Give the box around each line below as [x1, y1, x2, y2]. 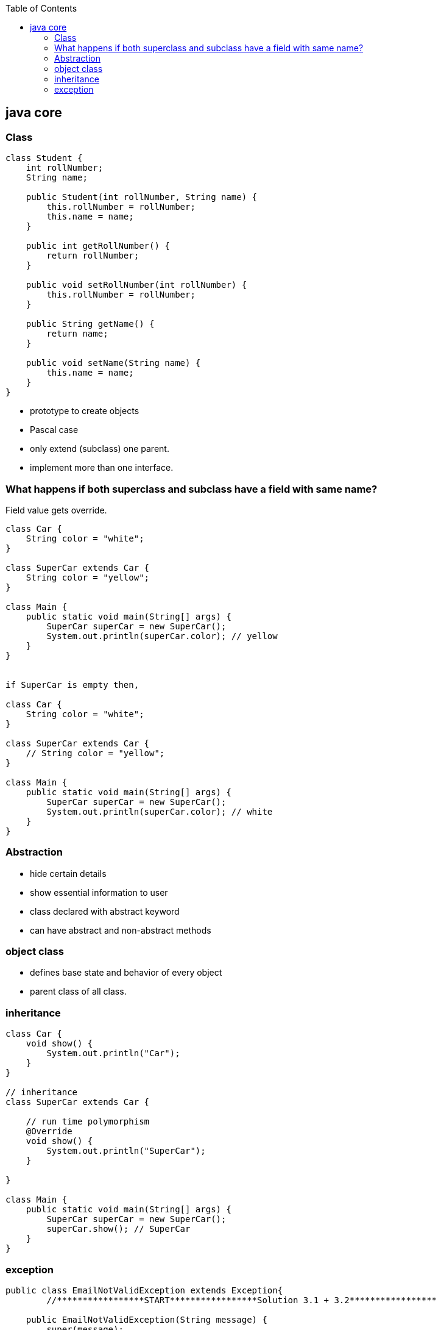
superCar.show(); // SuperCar [46, 1224, 191, 1234]
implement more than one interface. [30, 462, 174, 473]
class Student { [5, 153, 83, 163]
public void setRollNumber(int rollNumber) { [26, 280, 247, 290]
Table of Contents [5, 3, 77, 13]
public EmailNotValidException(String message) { [26, 1314, 267, 1325]
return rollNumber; [46, 251, 139, 261]
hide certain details [30, 868, 107, 879]
